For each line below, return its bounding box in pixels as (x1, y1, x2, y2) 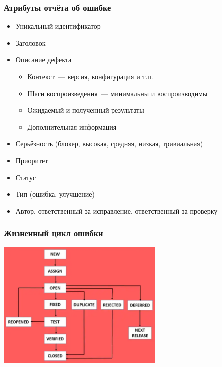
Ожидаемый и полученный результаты (27, 105, 144, 115)
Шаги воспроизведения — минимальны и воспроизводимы (27, 88, 208, 98)
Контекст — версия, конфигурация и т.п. (27, 71, 153, 81)
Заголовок (15, 37, 46, 48)
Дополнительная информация (27, 121, 117, 132)
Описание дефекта (15, 54, 72, 65)
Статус (15, 172, 36, 182)
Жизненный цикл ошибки (4, 227, 103, 239)
